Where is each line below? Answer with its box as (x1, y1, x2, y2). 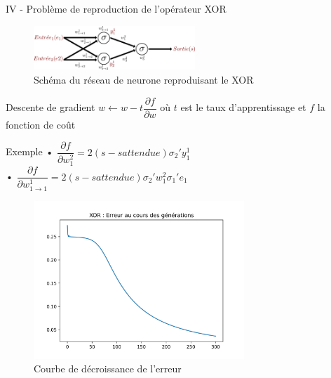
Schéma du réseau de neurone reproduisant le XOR (34, 72, 254, 87)
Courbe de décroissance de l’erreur (34, 361, 182, 376)
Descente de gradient (6, 100, 95, 115)
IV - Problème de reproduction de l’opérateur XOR (6, 1, 227, 15)
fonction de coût (6, 117, 76, 131)
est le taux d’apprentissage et (180, 100, 306, 115)
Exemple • (6, 144, 54, 159)
